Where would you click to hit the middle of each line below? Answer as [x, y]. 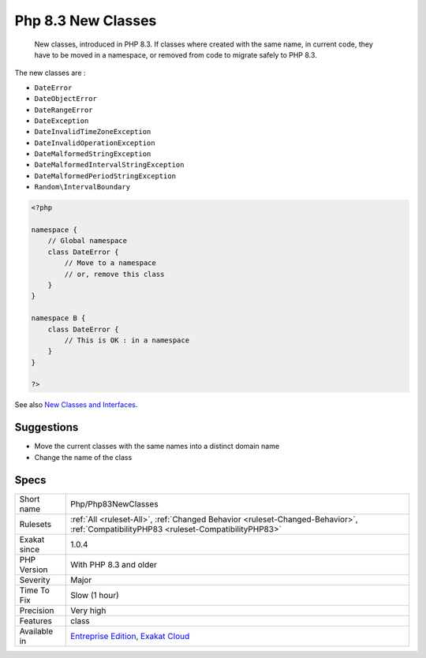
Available [36, 631]
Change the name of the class [83, 457]
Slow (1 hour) [95, 595]
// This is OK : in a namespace [127, 340]
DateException [62, 121]
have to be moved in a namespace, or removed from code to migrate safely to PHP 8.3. [176, 54]
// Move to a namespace [110, 263]
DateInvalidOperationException [95, 143]
